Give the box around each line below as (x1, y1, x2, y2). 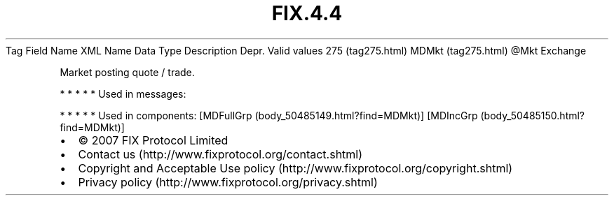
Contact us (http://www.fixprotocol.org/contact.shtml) (78, 147, 363, 161)
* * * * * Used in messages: (60, 87, 186, 100)
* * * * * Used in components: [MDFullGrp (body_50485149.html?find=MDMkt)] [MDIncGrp (60, 109, 478, 121)
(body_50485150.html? (480, 109, 585, 121)
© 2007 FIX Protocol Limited (78, 133, 228, 147)
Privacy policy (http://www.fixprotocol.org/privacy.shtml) (78, 174, 378, 189)
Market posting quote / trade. (60, 66, 195, 78)
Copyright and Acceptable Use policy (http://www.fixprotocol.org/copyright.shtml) (78, 161, 513, 175)
